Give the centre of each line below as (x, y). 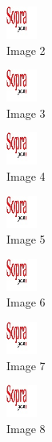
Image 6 (26, 302)
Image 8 (26, 428)
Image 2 (26, 50)
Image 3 (26, 113)
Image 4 (26, 175)
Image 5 (26, 239)
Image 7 (26, 365)
